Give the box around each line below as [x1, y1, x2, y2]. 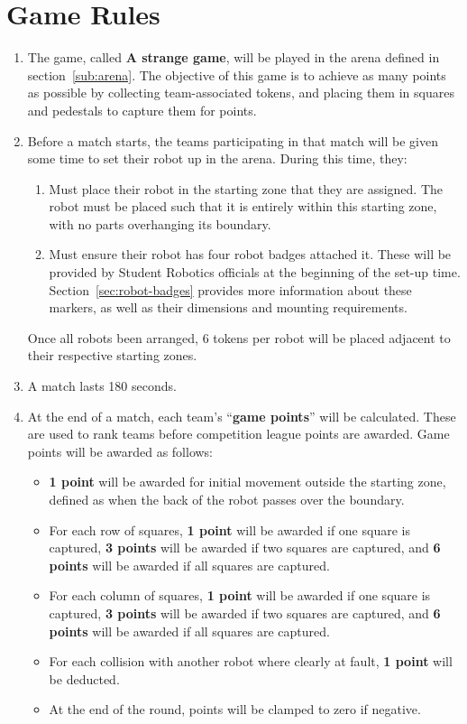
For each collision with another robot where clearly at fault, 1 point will [49, 652, 453, 671]
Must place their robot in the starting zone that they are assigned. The [49, 179, 443, 198]
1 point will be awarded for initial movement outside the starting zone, [49, 472, 446, 491]
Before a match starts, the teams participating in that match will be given [27, 131, 438, 150]
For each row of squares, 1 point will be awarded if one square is [49, 520, 410, 539]
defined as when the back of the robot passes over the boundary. [49, 490, 405, 508]
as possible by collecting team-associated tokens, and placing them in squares [27, 83, 454, 102]
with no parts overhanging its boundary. [49, 214, 271, 233]
